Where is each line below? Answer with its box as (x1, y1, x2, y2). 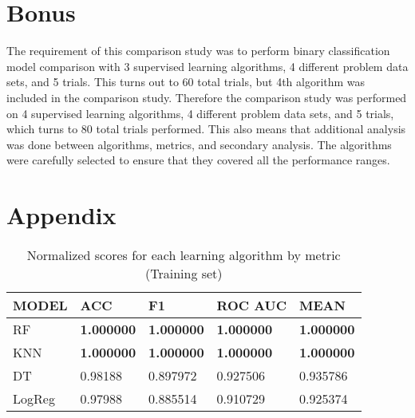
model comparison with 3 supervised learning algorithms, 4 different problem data (6, 57, 409, 74)
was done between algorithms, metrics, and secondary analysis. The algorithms (6, 136, 392, 152)
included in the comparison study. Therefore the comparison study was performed (6, 89, 407, 105)
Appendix (6, 199, 117, 231)
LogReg (13, 389, 55, 408)
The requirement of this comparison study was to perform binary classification (6, 42, 390, 59)
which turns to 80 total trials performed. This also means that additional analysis (6, 120, 406, 137)
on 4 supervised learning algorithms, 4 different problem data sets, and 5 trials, (6, 104, 394, 121)
